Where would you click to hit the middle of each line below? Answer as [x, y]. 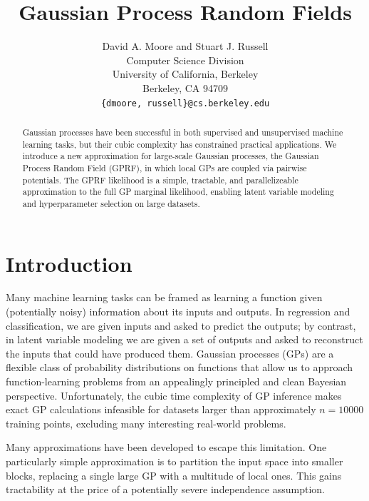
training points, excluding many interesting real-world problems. [146, 423]
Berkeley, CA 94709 [185, 87]
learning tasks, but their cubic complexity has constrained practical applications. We [180, 144]
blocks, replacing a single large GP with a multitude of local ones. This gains [174, 475]
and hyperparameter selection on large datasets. [111, 203]
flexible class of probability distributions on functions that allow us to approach [180, 367]
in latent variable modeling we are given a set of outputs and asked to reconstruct [184, 339]
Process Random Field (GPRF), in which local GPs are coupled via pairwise [165, 167]
